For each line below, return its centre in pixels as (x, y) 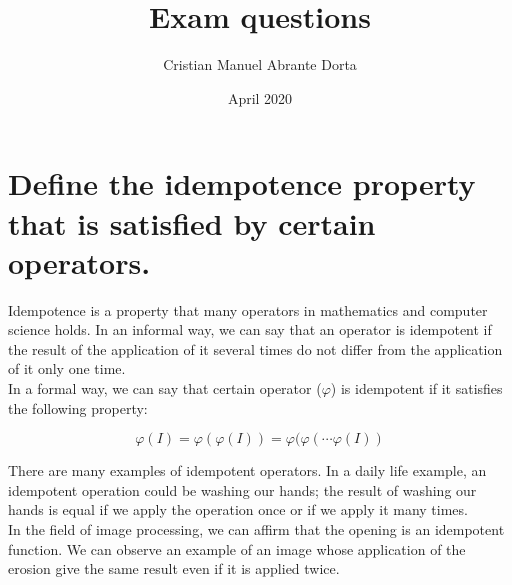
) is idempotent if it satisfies (416, 388)
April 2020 (260, 97)
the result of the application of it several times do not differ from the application (255, 348)
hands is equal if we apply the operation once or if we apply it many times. (238, 509)
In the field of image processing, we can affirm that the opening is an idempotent (256, 528)
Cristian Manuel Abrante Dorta (260, 64)
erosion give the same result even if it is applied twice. (174, 568)
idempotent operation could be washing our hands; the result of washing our (242, 489)
